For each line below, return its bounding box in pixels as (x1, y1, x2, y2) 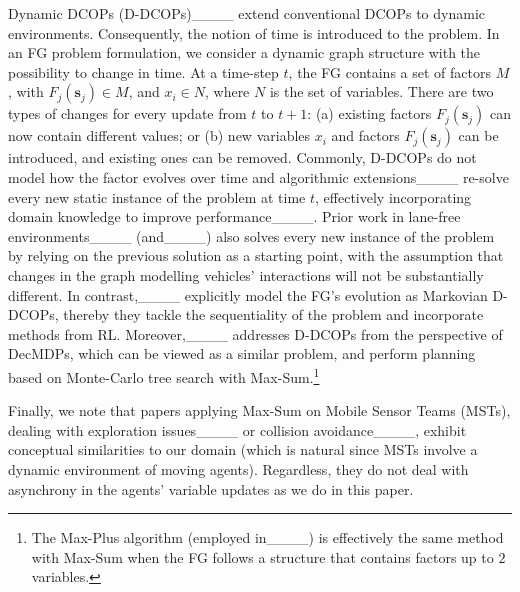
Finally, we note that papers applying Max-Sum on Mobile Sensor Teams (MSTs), (8, 400, 511, 421)
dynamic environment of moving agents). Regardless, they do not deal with (8, 458, 469, 479)
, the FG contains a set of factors (288, 61, 491, 82)
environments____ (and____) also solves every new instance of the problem (8, 225, 495, 246)
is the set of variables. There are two (269, 81, 494, 102)
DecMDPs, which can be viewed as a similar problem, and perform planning (8, 343, 476, 364)
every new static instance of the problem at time (8, 186, 306, 207)
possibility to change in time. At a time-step (8, 61, 279, 82)
